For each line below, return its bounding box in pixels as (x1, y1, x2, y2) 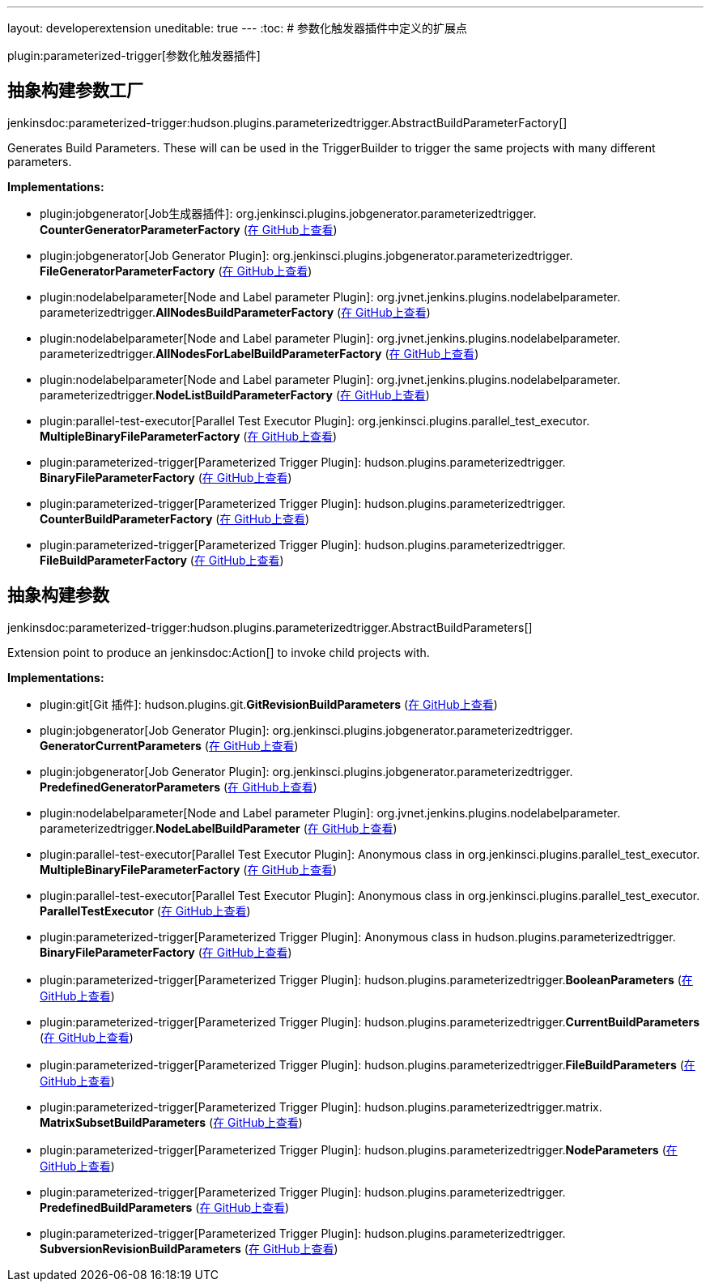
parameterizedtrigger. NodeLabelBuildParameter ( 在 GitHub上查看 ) (40, 821, 398, 835)
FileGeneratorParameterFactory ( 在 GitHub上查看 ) (40, 263, 312, 278)
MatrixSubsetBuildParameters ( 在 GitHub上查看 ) (40, 1115, 303, 1129)
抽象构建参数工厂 (7, 80, 143, 101)
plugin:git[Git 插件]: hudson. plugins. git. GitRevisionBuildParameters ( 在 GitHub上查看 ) (40, 697, 498, 711)
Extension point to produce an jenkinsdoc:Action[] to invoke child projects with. (7, 645, 430, 659)
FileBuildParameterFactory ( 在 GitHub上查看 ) (40, 552, 284, 567)
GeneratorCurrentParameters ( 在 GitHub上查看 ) (40, 738, 299, 753)
